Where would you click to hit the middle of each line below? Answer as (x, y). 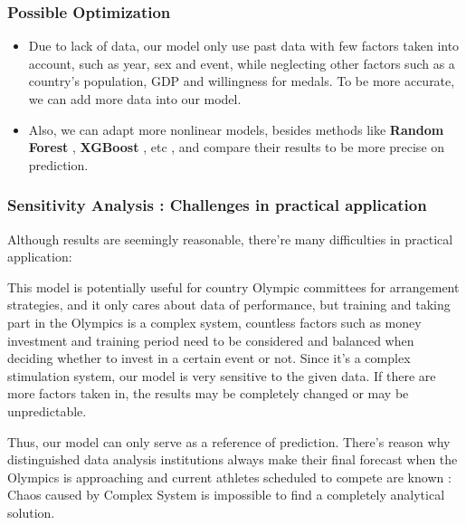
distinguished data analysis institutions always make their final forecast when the (233, 459)
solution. (31, 512)
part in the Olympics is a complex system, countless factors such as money (214, 322)
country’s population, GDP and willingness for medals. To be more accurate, (242, 81)
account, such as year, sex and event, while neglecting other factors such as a (242, 63)
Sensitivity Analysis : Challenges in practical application (217, 205)
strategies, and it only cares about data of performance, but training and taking (229, 305)
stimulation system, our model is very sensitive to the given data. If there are (222, 375)
